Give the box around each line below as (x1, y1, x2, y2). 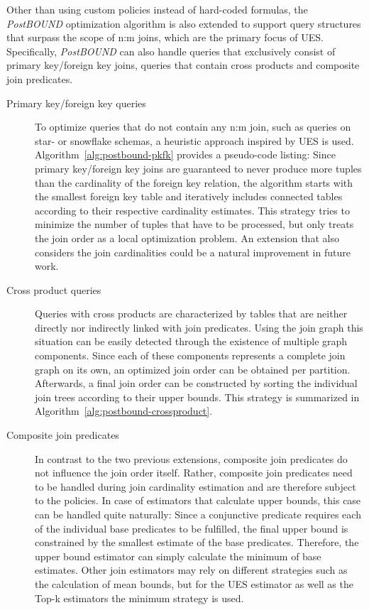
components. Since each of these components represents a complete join (35, 348, 346, 363)
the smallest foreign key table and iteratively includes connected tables (35, 189, 343, 204)
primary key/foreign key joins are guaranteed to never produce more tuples (35, 160, 362, 175)
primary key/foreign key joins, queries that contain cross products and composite (6, 58, 360, 72)
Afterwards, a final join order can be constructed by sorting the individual (35, 376, 358, 391)
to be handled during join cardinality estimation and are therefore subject (35, 479, 356, 494)
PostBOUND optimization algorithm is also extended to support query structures (6, 16, 361, 31)
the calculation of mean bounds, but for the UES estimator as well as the (35, 576, 353, 591)
